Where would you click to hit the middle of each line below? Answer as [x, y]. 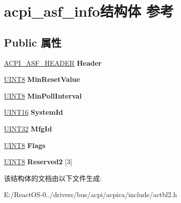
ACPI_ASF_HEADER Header [53, 63]
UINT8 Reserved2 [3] [38, 162]
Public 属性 [33, 42]
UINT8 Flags [25, 145]
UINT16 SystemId [34, 112]
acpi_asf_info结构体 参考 [89, 11]
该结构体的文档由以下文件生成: [53, 178]
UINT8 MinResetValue [42, 79]
